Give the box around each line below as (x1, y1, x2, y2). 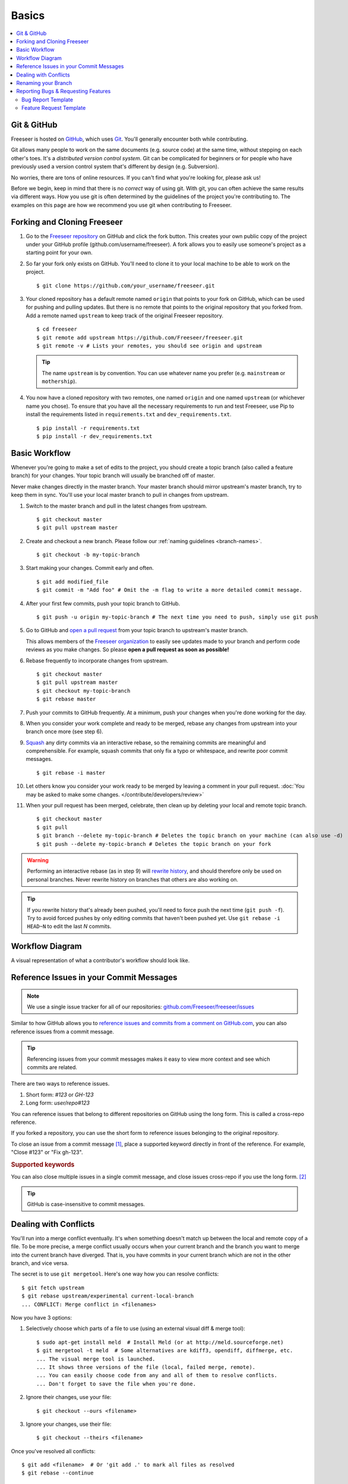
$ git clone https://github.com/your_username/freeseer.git (36, 282, 215, 289)
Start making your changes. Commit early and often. (26, 565, 154, 572)
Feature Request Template (21, 104, 86, 112)
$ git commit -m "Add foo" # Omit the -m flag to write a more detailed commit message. (36, 586, 303, 594)
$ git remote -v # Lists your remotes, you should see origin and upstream (36, 342, 262, 349)
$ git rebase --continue (21, 1470, 94, 1476)
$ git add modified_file (36, 578, 109, 585)
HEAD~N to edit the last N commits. (27, 923, 112, 930)
